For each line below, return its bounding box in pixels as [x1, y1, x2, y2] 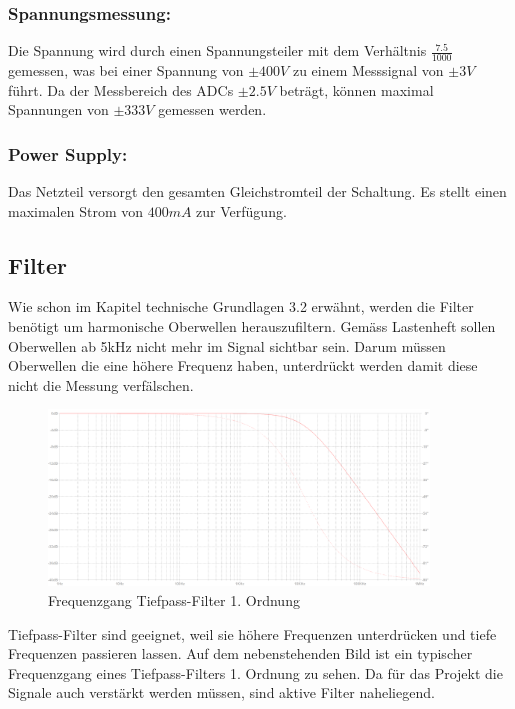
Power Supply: [8, 141, 128, 166]
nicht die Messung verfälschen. [8, 374, 194, 395]
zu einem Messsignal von [292, 60, 444, 81]
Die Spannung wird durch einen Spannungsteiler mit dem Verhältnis [8, 40, 427, 61]
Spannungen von [8, 99, 109, 120]
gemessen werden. [158, 99, 267, 120]
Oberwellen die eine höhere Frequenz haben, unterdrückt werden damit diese [8, 355, 478, 376]
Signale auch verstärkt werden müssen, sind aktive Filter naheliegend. [8, 682, 435, 703]
